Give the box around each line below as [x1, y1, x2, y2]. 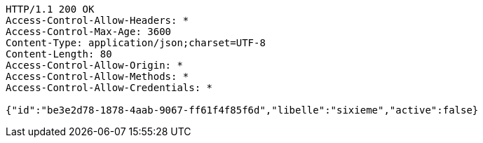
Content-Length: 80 [6, 48, 112, 60]
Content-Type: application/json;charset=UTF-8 [6, 37, 266, 48]
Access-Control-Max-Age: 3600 [6, 26, 172, 37]
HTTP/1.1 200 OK [6, 4, 95, 15]
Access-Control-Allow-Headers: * [6, 15, 189, 26]
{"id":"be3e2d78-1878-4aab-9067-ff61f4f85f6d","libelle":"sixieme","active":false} [6, 104, 479, 116]
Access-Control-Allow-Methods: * [6, 71, 189, 82]
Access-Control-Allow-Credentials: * [6, 82, 213, 93]
